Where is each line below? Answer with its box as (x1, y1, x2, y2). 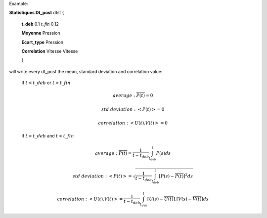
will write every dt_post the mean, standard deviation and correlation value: (9, 68, 163, 74)
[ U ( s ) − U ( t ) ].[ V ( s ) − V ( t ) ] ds (147, 196, 209, 202)
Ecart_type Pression (21, 39, 64, 45)
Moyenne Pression (21, 30, 60, 36)
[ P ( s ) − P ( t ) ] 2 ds (159, 173, 193, 179)
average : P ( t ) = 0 (113, 93, 153, 98)
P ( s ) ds (156, 150, 171, 156)
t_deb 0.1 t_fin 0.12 (21, 21, 59, 27)
